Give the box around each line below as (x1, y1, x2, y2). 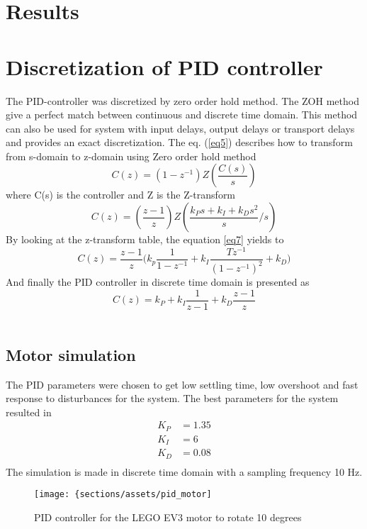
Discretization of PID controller (6, 52, 323, 81)
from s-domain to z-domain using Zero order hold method (6, 148, 256, 163)
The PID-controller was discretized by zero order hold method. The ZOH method (6, 93, 359, 108)
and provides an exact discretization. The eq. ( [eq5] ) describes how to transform (6, 135, 353, 150)
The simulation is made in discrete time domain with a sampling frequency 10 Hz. (6, 464, 363, 479)
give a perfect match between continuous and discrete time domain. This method (6, 107, 358, 122)
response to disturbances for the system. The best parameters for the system (6, 391, 339, 406)
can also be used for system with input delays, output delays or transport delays (6, 121, 355, 135)
